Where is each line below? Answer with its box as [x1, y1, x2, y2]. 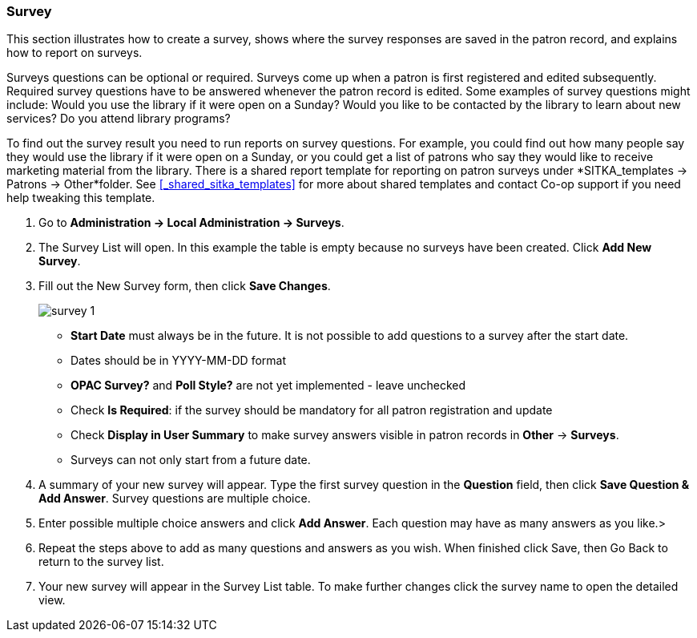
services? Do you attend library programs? [6, 111, 231, 126]
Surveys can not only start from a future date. [71, 453, 311, 467]
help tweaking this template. [6, 191, 155, 205]
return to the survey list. [38, 555, 164, 569]
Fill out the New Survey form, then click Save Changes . [38, 279, 331, 293]
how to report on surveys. [6, 46, 143, 60]
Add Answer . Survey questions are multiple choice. [38, 491, 311, 506]
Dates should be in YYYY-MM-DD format [71, 353, 286, 368]
